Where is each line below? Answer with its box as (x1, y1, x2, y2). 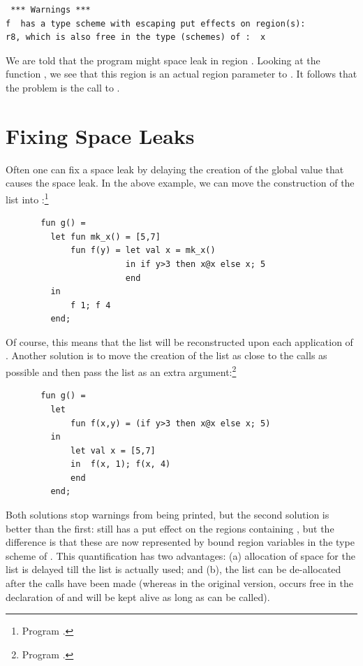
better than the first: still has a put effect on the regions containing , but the (6, 521, 334, 535)
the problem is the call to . (6, 80, 120, 94)
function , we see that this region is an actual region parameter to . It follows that (6, 66, 357, 81)
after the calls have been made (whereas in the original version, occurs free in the (6, 576, 353, 591)
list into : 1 (6, 189, 49, 206)
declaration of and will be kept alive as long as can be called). (6, 589, 270, 604)
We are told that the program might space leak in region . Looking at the (6, 52, 320, 67)
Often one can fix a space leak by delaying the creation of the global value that (6, 161, 344, 176)
